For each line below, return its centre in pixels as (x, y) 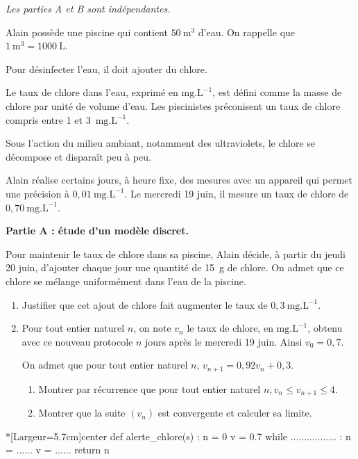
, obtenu (325, 328)
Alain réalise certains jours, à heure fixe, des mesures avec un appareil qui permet (179, 180)
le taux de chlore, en (230, 328)
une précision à (37, 193)
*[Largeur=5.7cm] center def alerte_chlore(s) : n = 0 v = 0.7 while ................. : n (178, 436)
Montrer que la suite (82, 413)
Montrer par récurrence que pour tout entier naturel (150, 388)
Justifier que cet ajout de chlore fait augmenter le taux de (145, 304)
